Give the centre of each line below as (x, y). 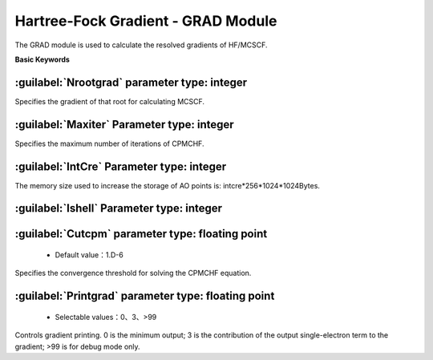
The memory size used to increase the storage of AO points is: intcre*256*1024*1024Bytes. (168, 185)
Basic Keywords (42, 59)
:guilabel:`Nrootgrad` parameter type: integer (131, 82)
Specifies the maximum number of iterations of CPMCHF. (109, 144)
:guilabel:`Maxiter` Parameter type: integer (124, 124)
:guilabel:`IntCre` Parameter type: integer (121, 166)
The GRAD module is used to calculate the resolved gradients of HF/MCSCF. (141, 45)
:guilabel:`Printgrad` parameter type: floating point (145, 296)
